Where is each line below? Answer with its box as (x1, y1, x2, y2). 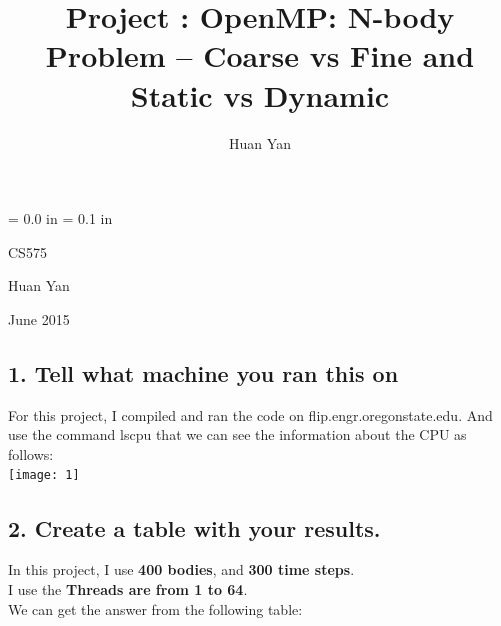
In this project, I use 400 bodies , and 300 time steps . (8, 559, 355, 580)
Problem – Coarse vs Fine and (45, 35, 475, 76)
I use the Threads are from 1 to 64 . (8, 578, 248, 599)
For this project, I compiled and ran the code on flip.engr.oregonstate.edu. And (8, 404, 493, 425)
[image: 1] (8, 468, 80, 483)
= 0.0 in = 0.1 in (8, 208, 113, 229)
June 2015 (8, 308, 70, 329)
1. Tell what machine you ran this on (8, 357, 399, 388)
